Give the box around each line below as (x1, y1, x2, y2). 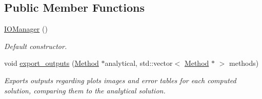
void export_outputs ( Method (4, 58, 99, 68)
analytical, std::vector (105, 58, 173, 68)
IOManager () (4, 23, 48, 34)
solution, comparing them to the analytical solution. (4, 85, 166, 95)
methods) (229, 58, 259, 68)
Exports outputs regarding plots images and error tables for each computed (4, 75, 236, 85)
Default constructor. (4, 40, 67, 51)
